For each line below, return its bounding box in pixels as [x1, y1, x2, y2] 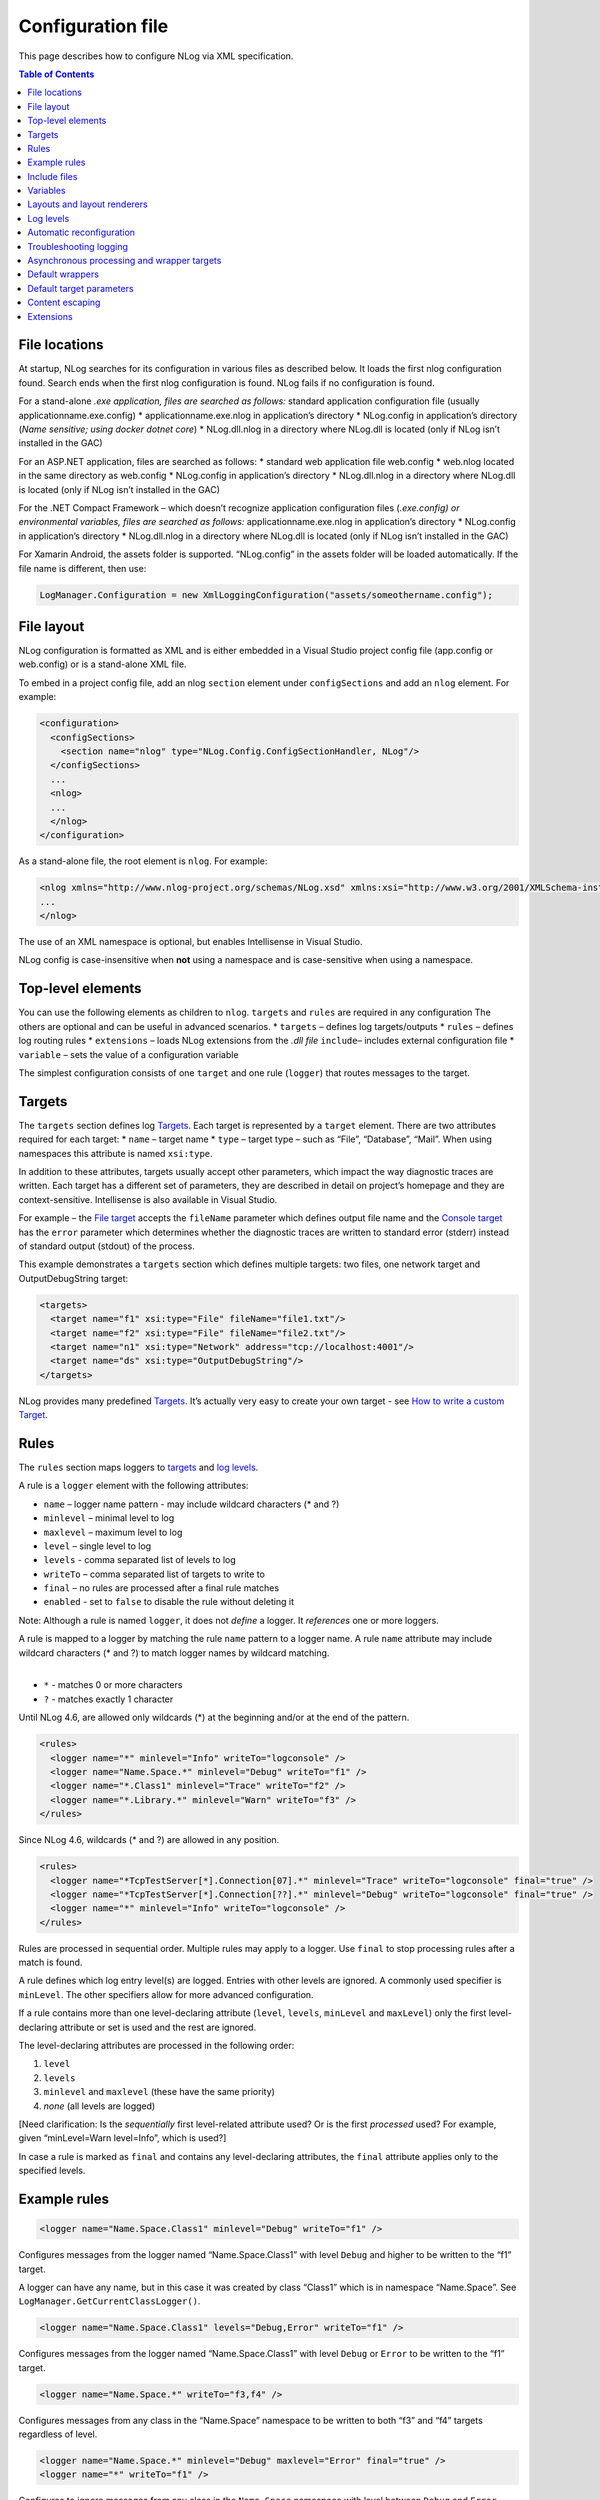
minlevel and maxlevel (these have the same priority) [43, 2086, 275, 2098]
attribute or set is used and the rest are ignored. [59, 2021, 257, 2033]
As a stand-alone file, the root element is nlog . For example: [18, 855, 268, 867]
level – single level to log [43, 1540, 152, 1552]
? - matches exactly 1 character [43, 1693, 174, 1705]
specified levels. [18, 2165, 86, 2177]
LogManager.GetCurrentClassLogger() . [18, 2295, 201, 2307]
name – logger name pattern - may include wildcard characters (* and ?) [43, 1498, 340, 1510]
